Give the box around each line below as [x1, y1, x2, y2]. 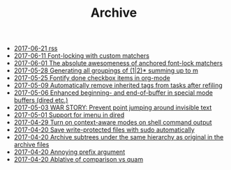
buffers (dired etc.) [13, 96, 68, 105]
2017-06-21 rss [13, 44, 58, 53]
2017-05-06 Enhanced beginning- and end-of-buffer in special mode [13, 88, 213, 97]
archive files [13, 141, 50, 149]
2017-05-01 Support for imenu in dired [13, 111, 125, 119]
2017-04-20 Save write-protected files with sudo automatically [13, 125, 195, 134]
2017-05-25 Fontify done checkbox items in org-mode [13, 74, 171, 82]
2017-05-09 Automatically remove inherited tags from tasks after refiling [13, 82, 223, 90]
